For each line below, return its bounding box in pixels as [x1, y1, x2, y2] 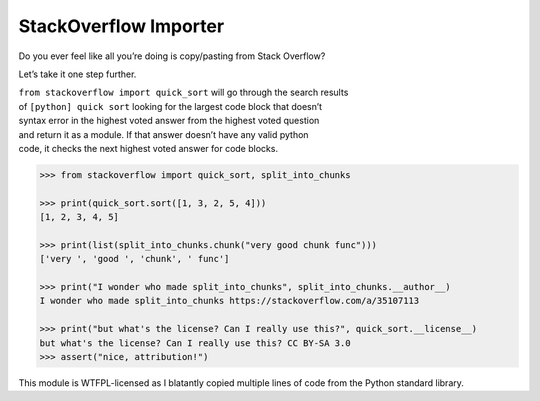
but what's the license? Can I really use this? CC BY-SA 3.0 [39, 337, 351, 349]
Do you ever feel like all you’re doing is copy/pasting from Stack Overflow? [18, 50, 326, 62]
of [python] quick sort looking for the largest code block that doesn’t [18, 100, 323, 112]
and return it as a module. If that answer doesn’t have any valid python [18, 128, 309, 140]
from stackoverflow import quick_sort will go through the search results [18, 86, 349, 99]
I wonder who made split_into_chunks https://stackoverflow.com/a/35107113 [39, 295, 420, 307]
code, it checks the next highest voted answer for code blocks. [18, 142, 279, 154]
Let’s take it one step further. [18, 68, 137, 80]
